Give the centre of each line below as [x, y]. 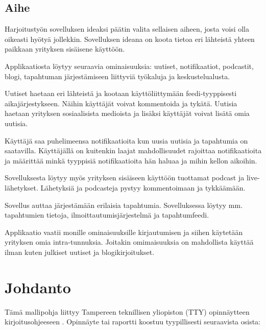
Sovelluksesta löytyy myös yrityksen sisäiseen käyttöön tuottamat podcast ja [125, 178]
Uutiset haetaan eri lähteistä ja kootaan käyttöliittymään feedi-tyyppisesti [121, 93]
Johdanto [38, 287]
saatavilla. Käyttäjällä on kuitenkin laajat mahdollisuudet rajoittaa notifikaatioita [133, 150]
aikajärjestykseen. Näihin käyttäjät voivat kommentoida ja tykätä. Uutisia [121, 103]
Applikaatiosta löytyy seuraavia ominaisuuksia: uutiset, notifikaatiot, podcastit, [129, 66]
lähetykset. [21, 187]
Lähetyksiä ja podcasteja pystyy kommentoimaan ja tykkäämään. [143, 187]
